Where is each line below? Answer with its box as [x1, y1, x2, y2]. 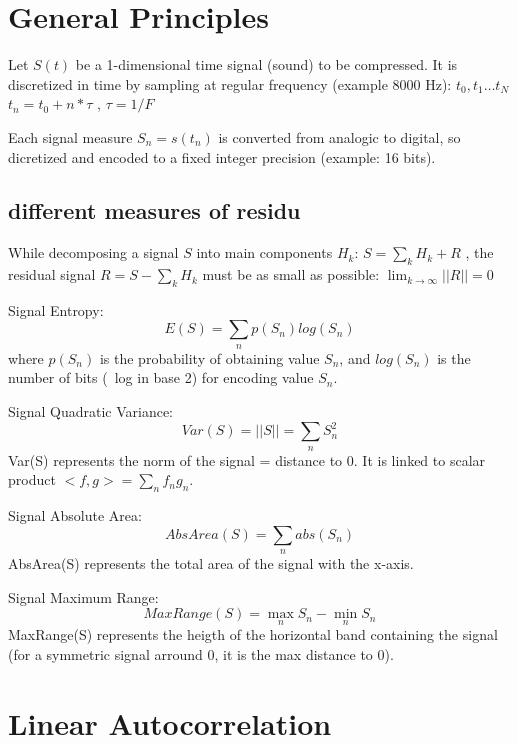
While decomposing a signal [8, 242, 179, 263]
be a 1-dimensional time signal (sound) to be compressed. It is [75, 54, 458, 75]
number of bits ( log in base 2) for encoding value [8, 367, 314, 388]
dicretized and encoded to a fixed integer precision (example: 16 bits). [8, 146, 436, 167]
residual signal [8, 264, 96, 285]
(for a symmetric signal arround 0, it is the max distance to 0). [8, 643, 394, 664]
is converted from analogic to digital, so [218, 126, 461, 147]
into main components [196, 242, 333, 263]
